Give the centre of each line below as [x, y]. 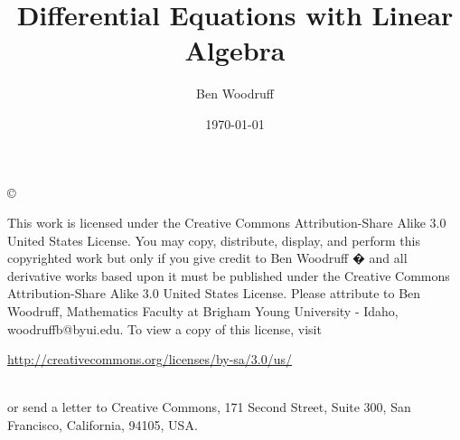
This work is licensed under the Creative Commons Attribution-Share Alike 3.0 [227, 223]
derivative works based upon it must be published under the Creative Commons [229, 275]
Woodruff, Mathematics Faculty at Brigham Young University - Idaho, [203, 311]
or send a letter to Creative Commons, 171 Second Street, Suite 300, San [209, 407]
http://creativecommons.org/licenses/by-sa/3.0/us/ [150, 359]
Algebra [235, 50]
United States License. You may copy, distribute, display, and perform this [214, 240]
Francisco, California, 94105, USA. [103, 425]
